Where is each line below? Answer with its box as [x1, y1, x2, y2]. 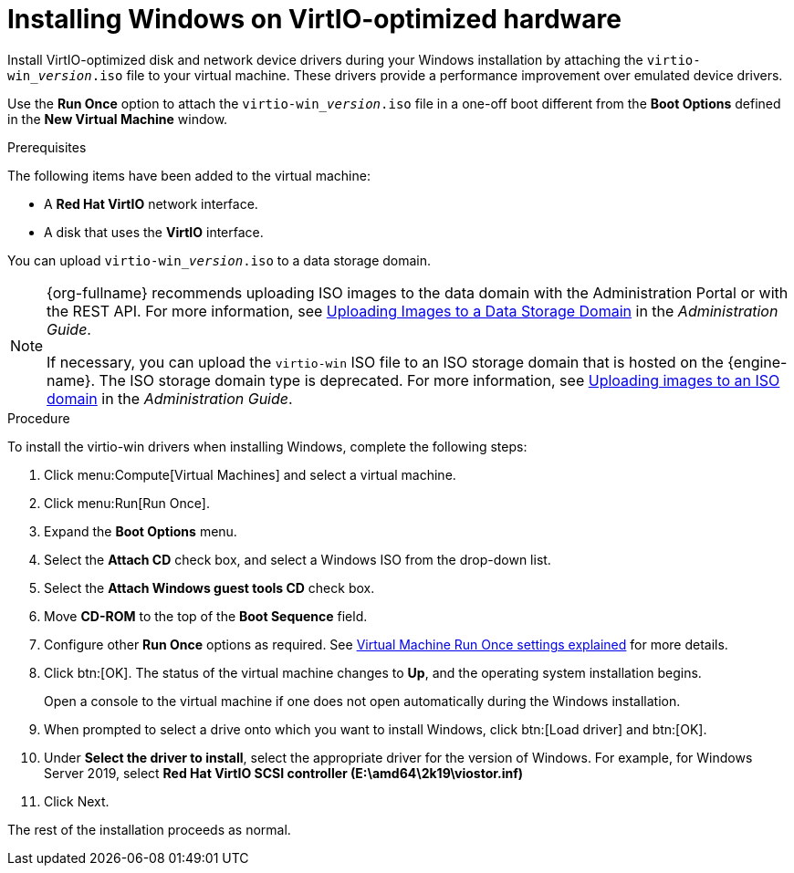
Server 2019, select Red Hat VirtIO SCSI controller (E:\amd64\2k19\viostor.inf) [44, 764, 524, 781]
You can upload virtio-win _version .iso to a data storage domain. [7, 252, 432, 268]
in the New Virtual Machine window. [7, 110, 228, 127]
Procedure [7, 410, 70, 426]
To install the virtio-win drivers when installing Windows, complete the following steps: [7, 438, 528, 454]
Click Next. [44, 793, 110, 809]
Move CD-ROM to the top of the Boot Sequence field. [44, 608, 368, 624]
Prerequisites [7, 139, 87, 155]
